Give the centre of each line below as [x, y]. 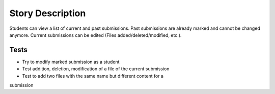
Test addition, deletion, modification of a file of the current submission [96, 69]
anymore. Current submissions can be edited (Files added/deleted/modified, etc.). [95, 35]
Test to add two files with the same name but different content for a [93, 76]
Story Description [48, 13]
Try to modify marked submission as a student [71, 62]
